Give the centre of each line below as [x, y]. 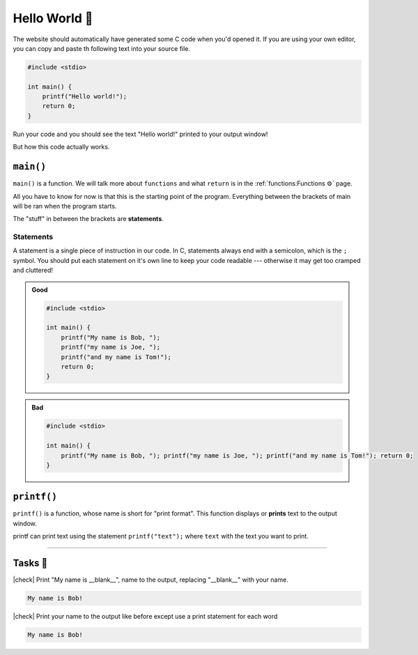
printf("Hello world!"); [85, 97]
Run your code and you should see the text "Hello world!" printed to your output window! [140, 134]
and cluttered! [33, 270]
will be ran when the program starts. [65, 206]
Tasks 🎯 [30, 563]
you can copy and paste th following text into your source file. [102, 48]
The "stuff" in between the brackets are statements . [88, 219]
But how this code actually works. [61, 147]
